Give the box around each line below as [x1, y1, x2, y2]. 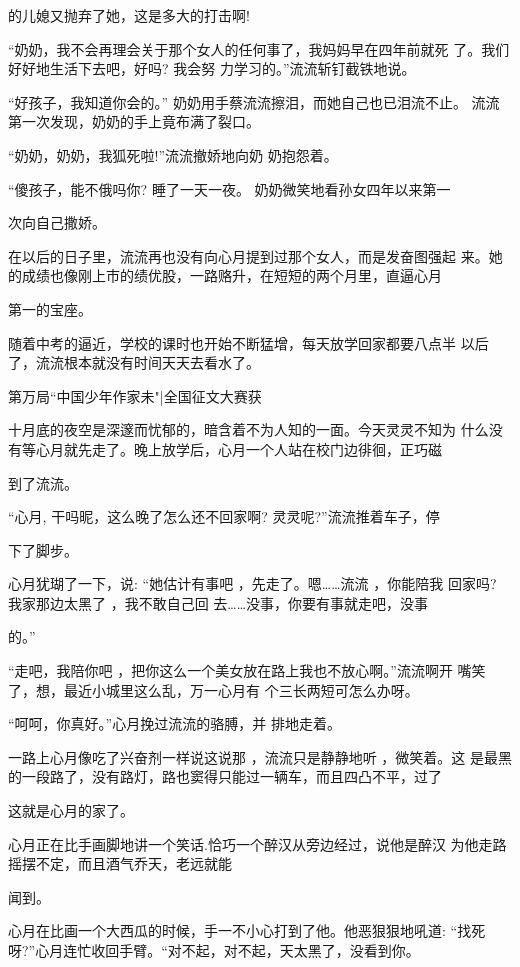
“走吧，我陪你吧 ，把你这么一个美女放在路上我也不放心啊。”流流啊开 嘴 [8, 660, 472, 681]
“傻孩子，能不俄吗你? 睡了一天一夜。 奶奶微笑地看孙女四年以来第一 [8, 178, 451, 199]
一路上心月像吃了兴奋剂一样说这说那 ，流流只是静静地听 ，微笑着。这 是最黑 [8, 746, 512, 767]
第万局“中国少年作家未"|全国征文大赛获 [8, 385, 262, 406]
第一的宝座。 [8, 298, 92, 319]
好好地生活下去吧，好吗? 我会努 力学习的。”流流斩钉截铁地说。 [8, 58, 416, 79]
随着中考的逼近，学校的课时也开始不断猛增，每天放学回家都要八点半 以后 [8, 332, 489, 353]
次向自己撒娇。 [8, 212, 106, 233]
